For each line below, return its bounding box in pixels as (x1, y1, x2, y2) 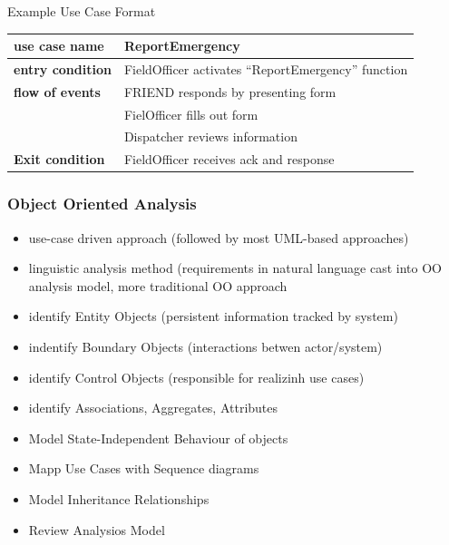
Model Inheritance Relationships (28, 489, 210, 508)
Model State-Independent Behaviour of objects (28, 428, 288, 447)
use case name (14, 36, 104, 55)
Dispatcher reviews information (123, 127, 298, 146)
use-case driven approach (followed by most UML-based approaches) (28, 228, 409, 247)
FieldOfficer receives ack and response (123, 150, 335, 169)
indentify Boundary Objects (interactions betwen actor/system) (28, 337, 383, 355)
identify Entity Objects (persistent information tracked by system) (28, 307, 398, 326)
